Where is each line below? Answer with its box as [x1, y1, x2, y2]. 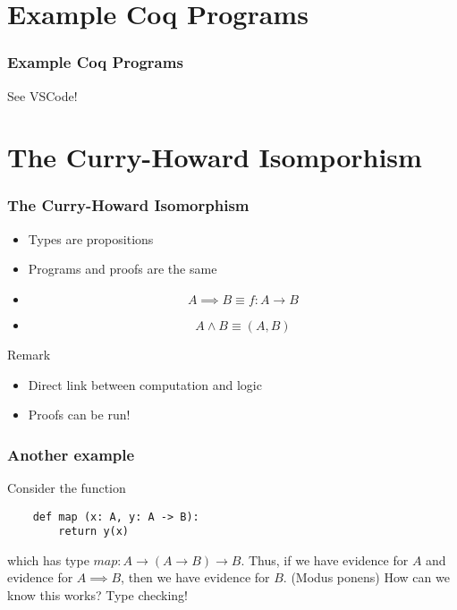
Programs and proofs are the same [28, 259, 217, 278]
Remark [7, 344, 51, 363]
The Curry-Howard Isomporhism [7, 139, 422, 175]
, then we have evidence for [121, 568, 270, 587]
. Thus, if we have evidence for [241, 550, 409, 569]
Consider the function [7, 478, 126, 496]
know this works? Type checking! [7, 586, 189, 605]
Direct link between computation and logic [28, 375, 262, 394]
